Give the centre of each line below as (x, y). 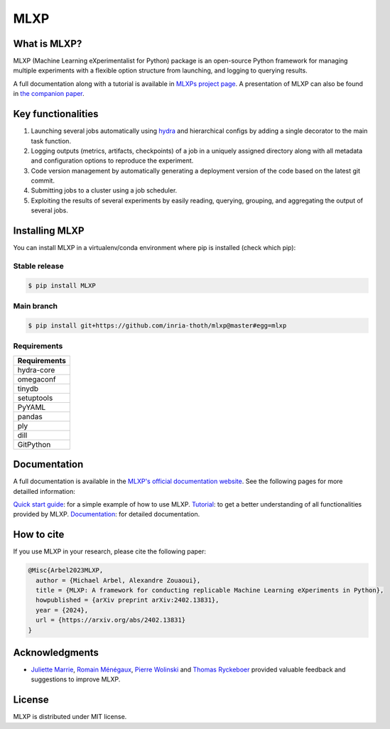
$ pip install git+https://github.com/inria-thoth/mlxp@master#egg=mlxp (157, 325)
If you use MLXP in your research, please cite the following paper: (109, 551)
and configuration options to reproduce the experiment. (112, 161)
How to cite (39, 535)
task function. (51, 141)
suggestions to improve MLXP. (76, 679)
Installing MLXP (49, 231)
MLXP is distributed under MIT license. (70, 717)
